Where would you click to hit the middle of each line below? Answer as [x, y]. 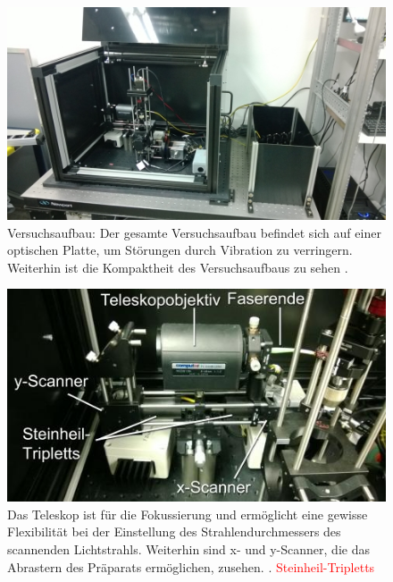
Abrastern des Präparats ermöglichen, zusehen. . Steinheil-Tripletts [191, 566]
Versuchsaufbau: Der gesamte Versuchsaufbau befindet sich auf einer [194, 232]
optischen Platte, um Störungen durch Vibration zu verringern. [180, 250]
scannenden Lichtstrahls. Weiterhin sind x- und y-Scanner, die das [188, 549]
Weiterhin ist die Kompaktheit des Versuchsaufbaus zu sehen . [178, 267]
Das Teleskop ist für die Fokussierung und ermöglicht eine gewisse [188, 514]
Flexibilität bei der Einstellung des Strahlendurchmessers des [174, 531]
